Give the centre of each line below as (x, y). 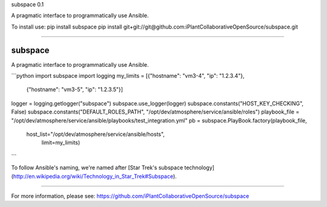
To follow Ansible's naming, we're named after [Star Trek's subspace (97, 168)
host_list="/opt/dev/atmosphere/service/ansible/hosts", (95, 134)
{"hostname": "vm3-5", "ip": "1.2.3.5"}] (75, 90)
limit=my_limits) (61, 143)
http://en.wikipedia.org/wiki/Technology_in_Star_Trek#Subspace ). (95, 176)
